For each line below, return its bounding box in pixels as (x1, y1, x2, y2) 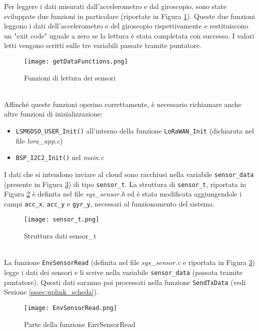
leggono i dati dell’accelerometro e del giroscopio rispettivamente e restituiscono (4, 20, 248, 31)
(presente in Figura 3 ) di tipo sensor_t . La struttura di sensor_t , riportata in (4, 178, 246, 189)
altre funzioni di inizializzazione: (4, 108, 103, 119)
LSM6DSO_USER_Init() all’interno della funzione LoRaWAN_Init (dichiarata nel (15, 125, 254, 135)
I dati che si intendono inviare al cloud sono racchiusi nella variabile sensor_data (4, 168, 254, 179)
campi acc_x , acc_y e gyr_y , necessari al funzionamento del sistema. (4, 198, 215, 208)
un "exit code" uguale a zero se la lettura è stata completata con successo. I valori (4, 30, 254, 40)
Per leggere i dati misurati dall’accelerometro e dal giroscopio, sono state (4, 1, 227, 11)
